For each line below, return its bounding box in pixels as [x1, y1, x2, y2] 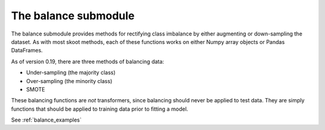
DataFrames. [11, 47, 43, 54]
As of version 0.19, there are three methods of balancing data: [11, 58, 164, 65]
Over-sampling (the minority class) [26, 77, 113, 84]
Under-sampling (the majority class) [26, 69, 116, 76]
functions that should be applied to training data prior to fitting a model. [11, 105, 188, 113]
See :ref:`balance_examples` [11, 116, 82, 123]
